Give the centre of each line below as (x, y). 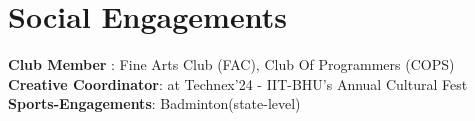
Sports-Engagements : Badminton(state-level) (154, 103)
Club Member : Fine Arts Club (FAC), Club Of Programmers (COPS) (231, 64)
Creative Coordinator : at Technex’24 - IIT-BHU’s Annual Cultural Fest (238, 83)
